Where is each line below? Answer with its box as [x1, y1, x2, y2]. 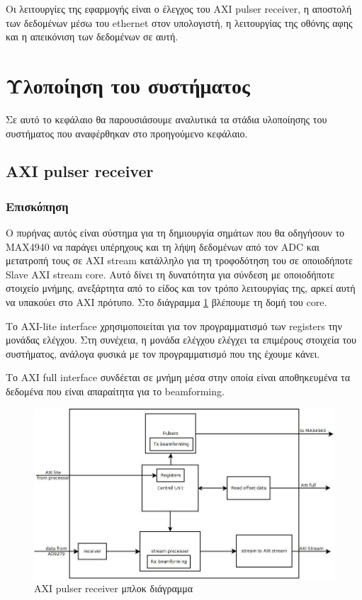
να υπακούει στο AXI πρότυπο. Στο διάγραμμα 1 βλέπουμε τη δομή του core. [6, 295, 327, 310]
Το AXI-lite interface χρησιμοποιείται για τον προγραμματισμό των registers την [6, 318, 342, 333]
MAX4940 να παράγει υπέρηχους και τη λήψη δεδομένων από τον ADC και [6, 239, 319, 254]
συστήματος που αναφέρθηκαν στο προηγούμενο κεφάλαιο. [6, 125, 248, 140]
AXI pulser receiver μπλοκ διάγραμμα [34, 581, 193, 596]
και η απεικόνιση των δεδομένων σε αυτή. [6, 29, 179, 44]
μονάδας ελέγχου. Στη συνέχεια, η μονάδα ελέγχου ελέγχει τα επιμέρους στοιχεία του [6, 332, 357, 347]
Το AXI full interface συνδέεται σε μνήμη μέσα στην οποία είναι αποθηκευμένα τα [6, 370, 351, 385]
